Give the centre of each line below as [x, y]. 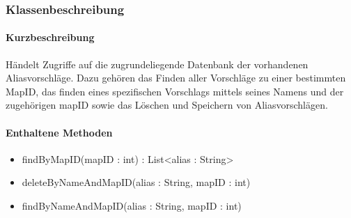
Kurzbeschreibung [50, 37]
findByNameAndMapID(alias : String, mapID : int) [132, 205]
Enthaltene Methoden [59, 132]
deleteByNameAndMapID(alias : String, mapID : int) [136, 182]
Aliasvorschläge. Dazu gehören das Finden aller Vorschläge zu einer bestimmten [176, 78]
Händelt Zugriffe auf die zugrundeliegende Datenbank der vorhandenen [157, 64]
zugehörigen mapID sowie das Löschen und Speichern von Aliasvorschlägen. [167, 105]
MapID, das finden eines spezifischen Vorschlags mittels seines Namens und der [175, 91]
